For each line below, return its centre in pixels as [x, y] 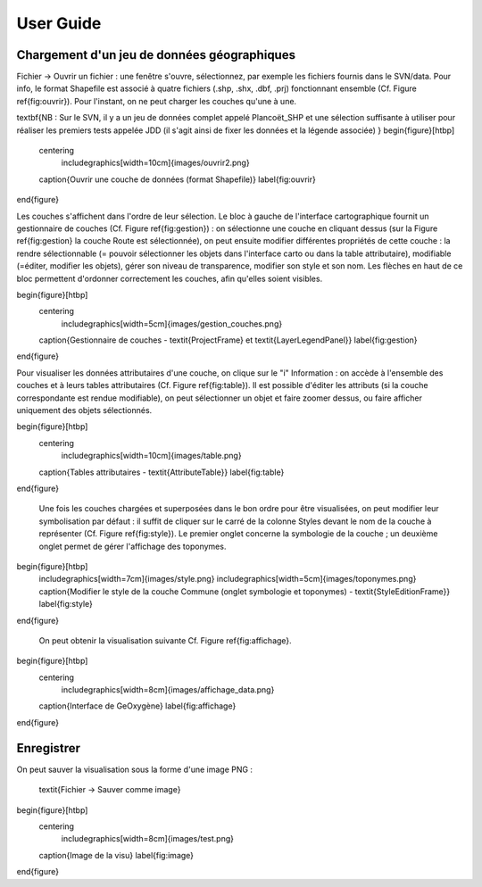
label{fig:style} [66, 604]
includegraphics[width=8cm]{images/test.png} [147, 839]
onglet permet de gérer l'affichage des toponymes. [133, 546]
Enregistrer [48, 748]
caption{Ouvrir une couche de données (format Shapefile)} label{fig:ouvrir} [177, 179]
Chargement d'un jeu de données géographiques [156, 55]
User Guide [59, 23]
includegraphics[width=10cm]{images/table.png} [151, 456]
